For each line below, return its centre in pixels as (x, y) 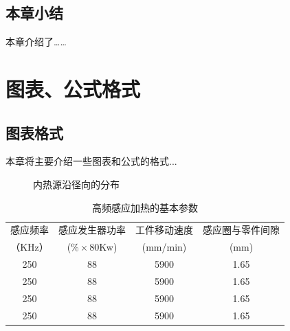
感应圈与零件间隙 (241, 230)
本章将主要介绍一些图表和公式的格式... (91, 161)
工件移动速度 (164, 230)
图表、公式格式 (73, 88)
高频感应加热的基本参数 (145, 207)
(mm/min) (164, 247)
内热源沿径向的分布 (76, 184)
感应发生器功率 (92, 230)
